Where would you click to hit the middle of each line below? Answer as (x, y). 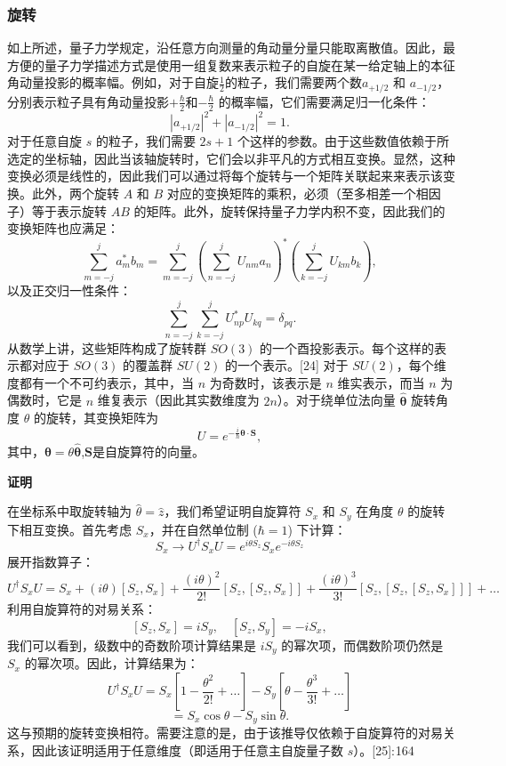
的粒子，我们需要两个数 (293, 82)
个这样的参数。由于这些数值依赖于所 (343, 141)
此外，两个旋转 (75, 193)
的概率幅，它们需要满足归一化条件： (324, 101)
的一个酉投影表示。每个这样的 (347, 347)
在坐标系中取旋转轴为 (69, 511)
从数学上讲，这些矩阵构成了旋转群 (107, 347)
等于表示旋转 (69, 210)
